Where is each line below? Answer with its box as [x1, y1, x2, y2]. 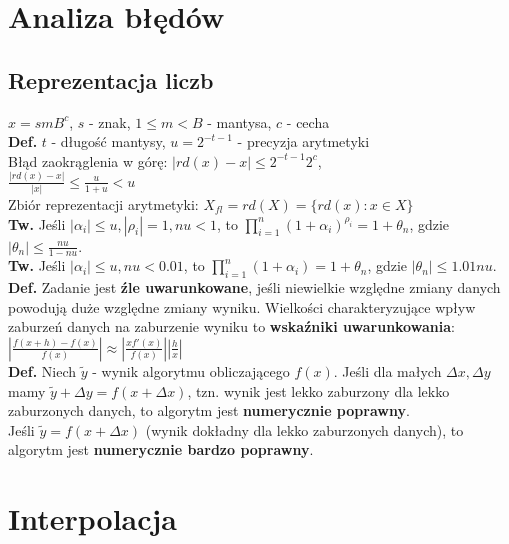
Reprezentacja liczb [8, 64, 214, 95]
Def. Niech [8, 360, 76, 381]
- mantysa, [207, 111, 272, 132]
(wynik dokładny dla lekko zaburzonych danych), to [145, 419, 464, 440]
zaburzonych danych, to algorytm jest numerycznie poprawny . [8, 400, 410, 421]
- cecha [286, 111, 330, 132]
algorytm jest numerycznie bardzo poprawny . [8, 439, 314, 460]
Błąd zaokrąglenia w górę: [8, 150, 168, 171]
